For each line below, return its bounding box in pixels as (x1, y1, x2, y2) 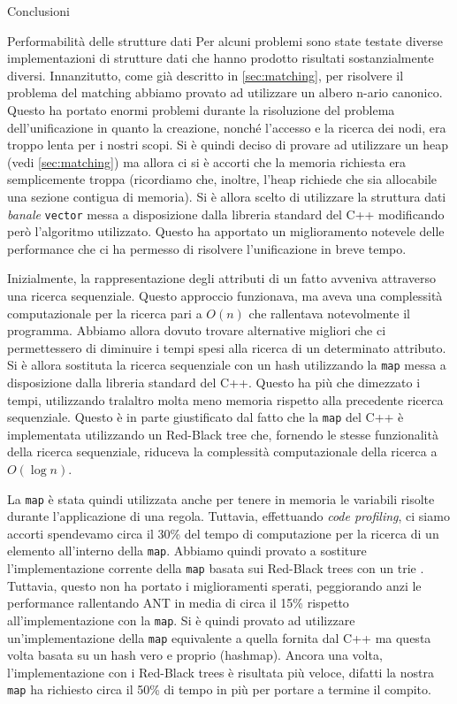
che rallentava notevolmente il (248, 303, 410, 322)
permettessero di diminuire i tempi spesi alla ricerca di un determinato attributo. (7, 338, 446, 356)
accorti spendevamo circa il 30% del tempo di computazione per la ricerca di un (7, 524, 439, 542)
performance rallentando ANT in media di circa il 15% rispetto (7, 593, 349, 612)
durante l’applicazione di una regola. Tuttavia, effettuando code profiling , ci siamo (7, 507, 450, 525)
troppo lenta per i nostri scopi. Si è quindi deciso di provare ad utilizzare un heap (7, 135, 449, 154)
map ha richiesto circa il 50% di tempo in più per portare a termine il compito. (7, 680, 431, 699)
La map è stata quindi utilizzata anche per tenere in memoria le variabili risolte (7, 489, 435, 508)
